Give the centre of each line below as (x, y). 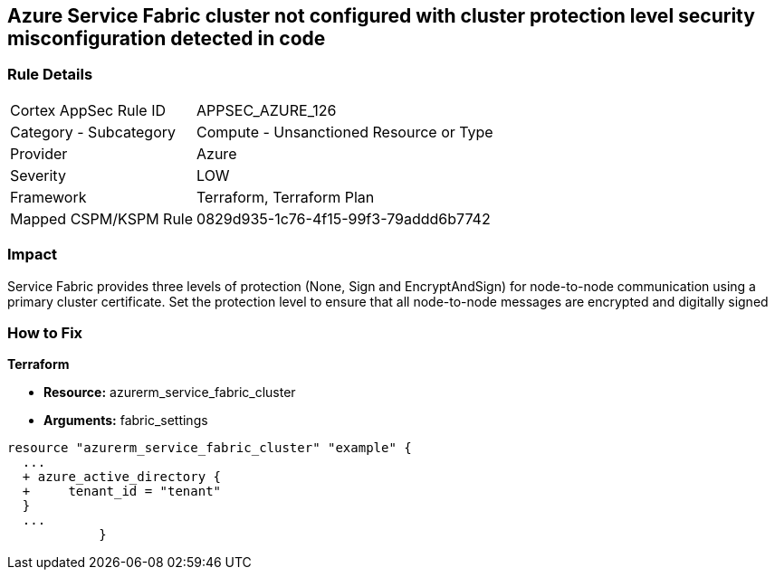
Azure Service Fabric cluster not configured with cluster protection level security (381, 16)
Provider (39, 153)
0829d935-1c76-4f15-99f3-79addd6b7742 (344, 218)
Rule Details (50, 75)
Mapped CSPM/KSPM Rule (102, 218)
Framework (48, 197)
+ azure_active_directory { (122, 477)
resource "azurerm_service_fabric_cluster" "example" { (210, 448)
